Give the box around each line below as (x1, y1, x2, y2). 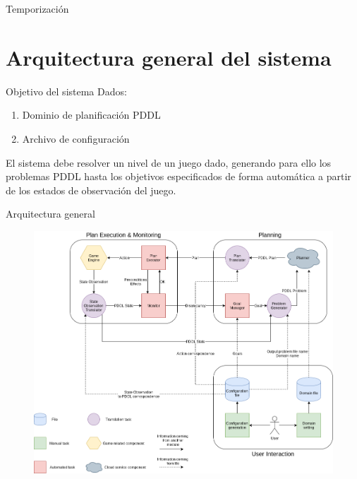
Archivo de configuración (22, 131, 130, 146)
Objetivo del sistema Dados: (6, 83, 127, 98)
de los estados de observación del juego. (6, 182, 176, 197)
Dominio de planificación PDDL (22, 107, 161, 122)
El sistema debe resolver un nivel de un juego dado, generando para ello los (6, 155, 332, 170)
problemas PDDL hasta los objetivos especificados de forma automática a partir (6, 169, 351, 184)
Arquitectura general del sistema (6, 42, 332, 71)
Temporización (6, 1, 69, 16)
